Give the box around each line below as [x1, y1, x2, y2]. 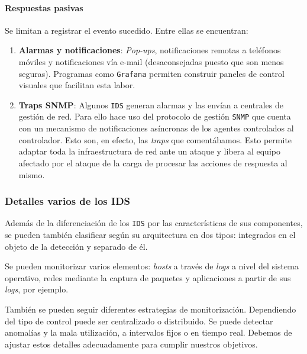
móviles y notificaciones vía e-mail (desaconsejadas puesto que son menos [18, 55, 284, 67]
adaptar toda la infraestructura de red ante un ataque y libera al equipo [18, 145, 280, 157]
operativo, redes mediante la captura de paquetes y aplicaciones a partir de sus [5, 271, 291, 284]
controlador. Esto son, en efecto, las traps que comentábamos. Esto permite [18, 133, 292, 146]
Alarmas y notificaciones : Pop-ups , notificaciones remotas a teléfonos [18, 44, 281, 56]
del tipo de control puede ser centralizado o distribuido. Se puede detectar [5, 314, 273, 327]
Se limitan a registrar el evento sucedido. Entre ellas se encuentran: [5, 24, 248, 36]
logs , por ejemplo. [5, 283, 69, 295]
